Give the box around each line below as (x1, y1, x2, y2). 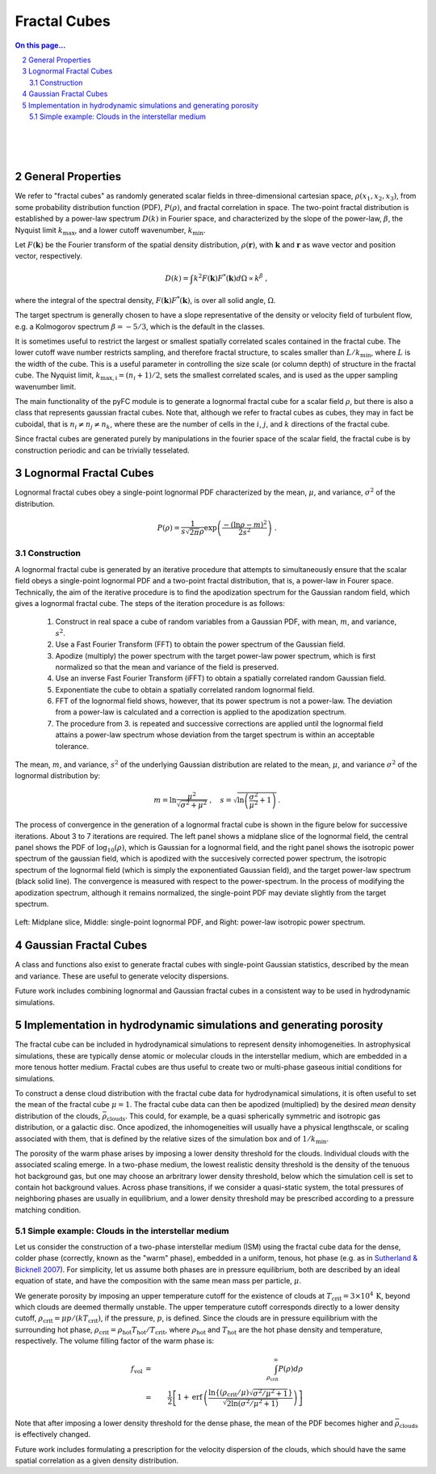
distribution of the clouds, (15, 1111, 101, 1121)
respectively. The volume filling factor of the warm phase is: (15, 1336, 215, 1346)
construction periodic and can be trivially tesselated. (15, 445, 190, 455)
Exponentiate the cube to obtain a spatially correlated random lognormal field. (55, 684, 315, 694)
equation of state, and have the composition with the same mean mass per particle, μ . (15, 1276, 302, 1286)
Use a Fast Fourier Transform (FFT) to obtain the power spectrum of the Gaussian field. (55, 639, 346, 650)
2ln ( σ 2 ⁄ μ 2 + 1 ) (226, 1397, 279, 1408)
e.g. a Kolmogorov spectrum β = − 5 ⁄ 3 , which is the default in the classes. (15, 322, 266, 331)
